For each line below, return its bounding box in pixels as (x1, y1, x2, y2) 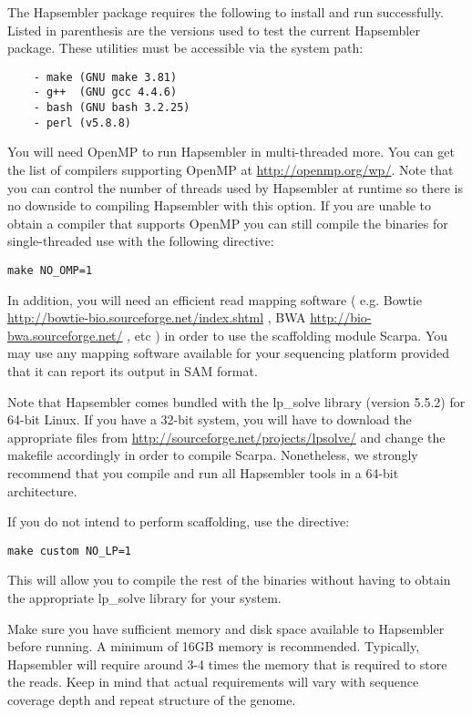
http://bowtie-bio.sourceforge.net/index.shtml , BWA (7, 308, 306, 327)
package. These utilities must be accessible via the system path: (7, 38, 364, 57)
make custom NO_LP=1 (7, 544, 132, 557)
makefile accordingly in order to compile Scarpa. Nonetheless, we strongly (7, 445, 418, 465)
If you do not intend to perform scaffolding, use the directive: (7, 512, 350, 531)
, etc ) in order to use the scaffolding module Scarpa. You (127, 325, 448, 344)
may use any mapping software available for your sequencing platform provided (7, 343, 449, 363)
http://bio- (310, 308, 372, 327)
